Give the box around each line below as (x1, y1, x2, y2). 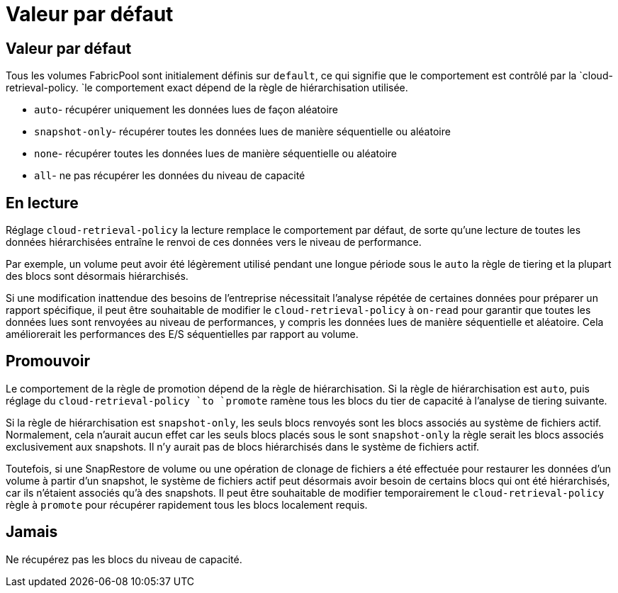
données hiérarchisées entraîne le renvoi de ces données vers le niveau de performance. (6, 236, 422, 249)
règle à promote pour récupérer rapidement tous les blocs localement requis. (6, 498, 368, 511)
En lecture (6, 193, 79, 212)
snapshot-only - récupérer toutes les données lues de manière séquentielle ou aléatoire (34, 125, 451, 138)
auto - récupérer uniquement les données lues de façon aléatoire (34, 103, 339, 116)
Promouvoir (6, 352, 90, 371)
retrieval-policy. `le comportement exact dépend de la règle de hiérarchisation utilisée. (6, 81, 408, 94)
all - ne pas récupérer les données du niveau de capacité (34, 169, 305, 182)
